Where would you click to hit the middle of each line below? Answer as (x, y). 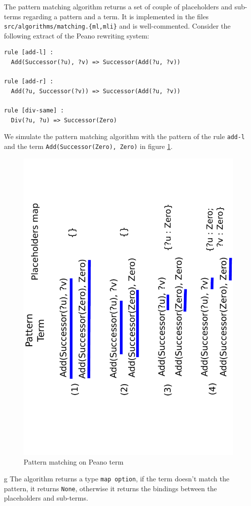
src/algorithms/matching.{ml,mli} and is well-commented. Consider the (117, 26)
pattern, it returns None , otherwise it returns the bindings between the (110, 488)
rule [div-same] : (34, 110)
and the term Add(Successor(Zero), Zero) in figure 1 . (88, 146)
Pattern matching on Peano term (74, 462)
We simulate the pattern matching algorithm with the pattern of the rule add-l (125, 136)
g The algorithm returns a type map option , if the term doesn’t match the (117, 478)
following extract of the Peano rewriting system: (77, 35)
